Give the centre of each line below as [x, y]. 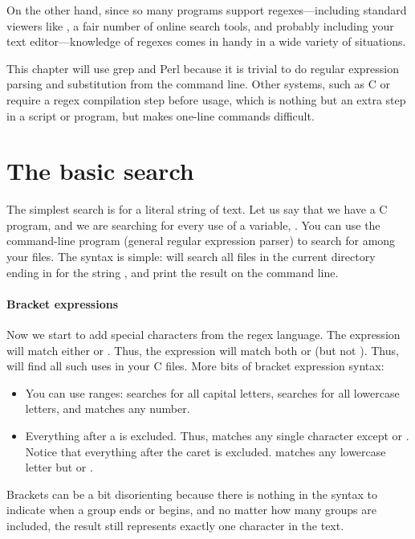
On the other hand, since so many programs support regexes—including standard [207, 10]
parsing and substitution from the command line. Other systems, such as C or [198, 84]
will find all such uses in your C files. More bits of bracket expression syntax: [195, 366]
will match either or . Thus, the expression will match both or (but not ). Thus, [203, 350]
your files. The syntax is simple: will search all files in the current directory [191, 257]
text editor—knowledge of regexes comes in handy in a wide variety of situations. [206, 41]
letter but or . [59, 467]
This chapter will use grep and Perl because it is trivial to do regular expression [203, 68]
